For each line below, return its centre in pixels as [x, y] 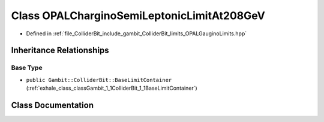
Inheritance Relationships [60, 51]
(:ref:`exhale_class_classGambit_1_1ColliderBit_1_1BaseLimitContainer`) [112, 88]
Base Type [27, 68]
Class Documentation [52, 105]
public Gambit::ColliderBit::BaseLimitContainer [99, 80]
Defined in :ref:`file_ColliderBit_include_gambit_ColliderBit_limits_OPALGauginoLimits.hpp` [136, 33]
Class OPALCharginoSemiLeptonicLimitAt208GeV [138, 16]
